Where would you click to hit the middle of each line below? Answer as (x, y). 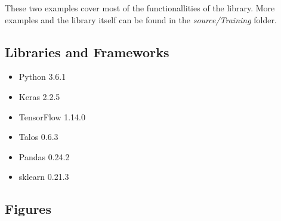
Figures (28, 209)
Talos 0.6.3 (38, 137)
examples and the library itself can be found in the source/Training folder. (141, 19)
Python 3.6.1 (42, 77)
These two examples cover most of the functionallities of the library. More (140, 8)
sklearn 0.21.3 (44, 177)
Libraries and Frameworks (87, 52)
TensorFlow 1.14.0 (52, 116)
